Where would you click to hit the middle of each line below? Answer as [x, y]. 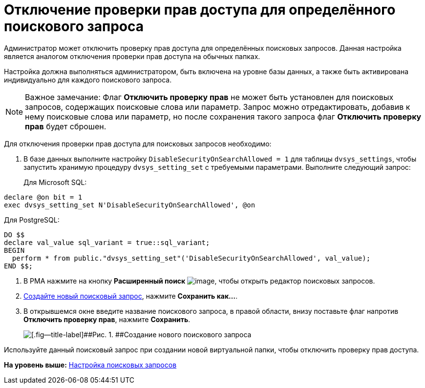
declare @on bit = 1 [43, 197]
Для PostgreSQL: [32, 220]
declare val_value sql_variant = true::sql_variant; [107, 242]
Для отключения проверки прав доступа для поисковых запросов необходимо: [138, 143]
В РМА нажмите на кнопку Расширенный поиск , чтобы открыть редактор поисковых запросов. [199, 281]
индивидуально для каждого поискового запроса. [88, 80]
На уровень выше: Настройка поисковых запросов [90, 365]
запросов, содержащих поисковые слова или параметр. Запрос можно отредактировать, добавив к [218, 107]
